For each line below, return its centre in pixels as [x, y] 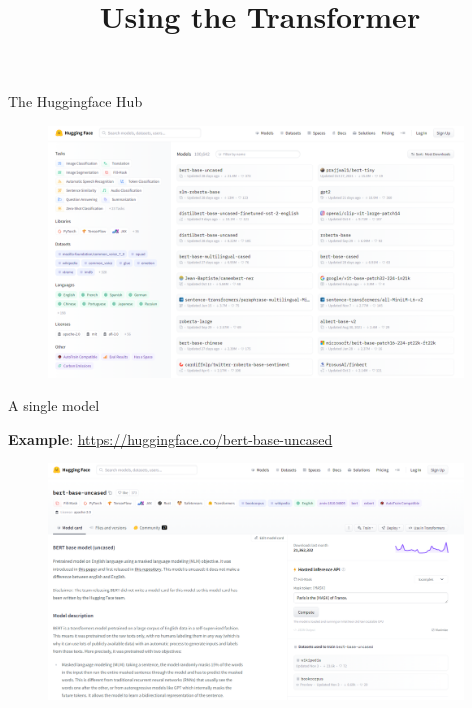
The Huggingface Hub [75, 101]
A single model [54, 405]
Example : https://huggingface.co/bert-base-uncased [170, 438]
